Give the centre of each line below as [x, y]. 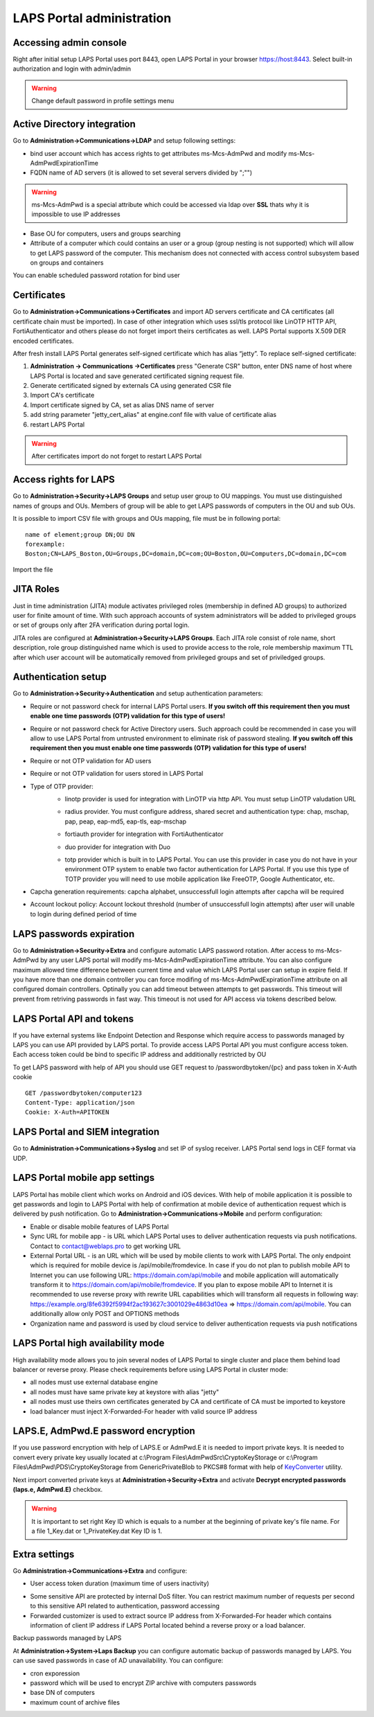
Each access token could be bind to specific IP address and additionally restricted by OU [140, 1055]
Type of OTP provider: [62, 786]
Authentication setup [60, 677]
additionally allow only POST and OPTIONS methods [105, 1314]
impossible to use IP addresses [76, 214]
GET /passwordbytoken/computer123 [83, 1093]
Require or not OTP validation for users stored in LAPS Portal [117, 774]
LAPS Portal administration [92, 18]
